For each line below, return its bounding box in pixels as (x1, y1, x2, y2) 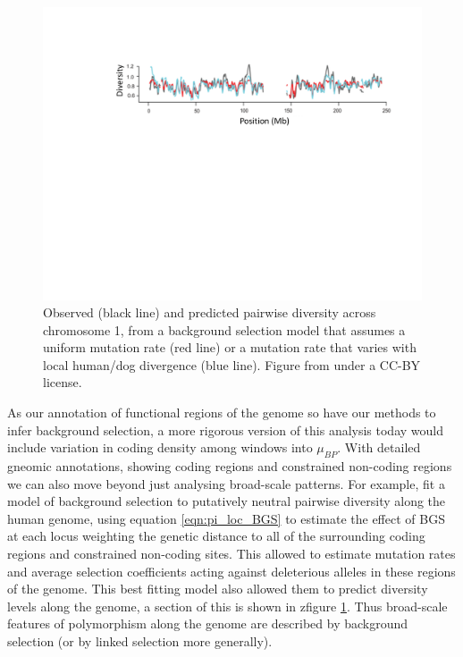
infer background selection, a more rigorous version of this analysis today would (7, 420, 443, 439)
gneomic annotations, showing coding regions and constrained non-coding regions (7, 457, 452, 476)
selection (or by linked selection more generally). (7, 632, 273, 650)
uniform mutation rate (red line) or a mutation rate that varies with (43, 338, 417, 357)
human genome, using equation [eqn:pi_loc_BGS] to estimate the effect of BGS (7, 509, 445, 527)
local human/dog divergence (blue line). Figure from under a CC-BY (43, 355, 421, 374)
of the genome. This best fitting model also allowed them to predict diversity (7, 579, 428, 598)
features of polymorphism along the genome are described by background (7, 614, 408, 633)
